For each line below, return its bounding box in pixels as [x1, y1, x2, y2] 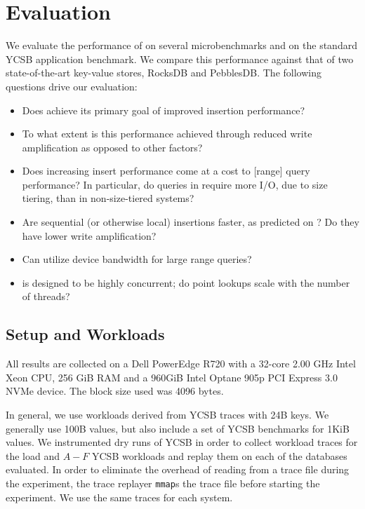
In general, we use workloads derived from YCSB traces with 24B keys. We [6, 407, 329, 422]
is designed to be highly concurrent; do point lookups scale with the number [22, 275, 350, 290]
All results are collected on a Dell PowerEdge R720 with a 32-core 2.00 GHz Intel [6, 356, 356, 371]
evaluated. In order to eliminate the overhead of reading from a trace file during [6, 462, 350, 477]
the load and [6, 448, 60, 463]
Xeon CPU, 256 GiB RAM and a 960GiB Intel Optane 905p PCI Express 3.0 [6, 369, 338, 384]
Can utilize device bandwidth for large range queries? [22, 252, 252, 266]
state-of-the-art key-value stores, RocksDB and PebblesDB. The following [6, 65, 321, 80]
